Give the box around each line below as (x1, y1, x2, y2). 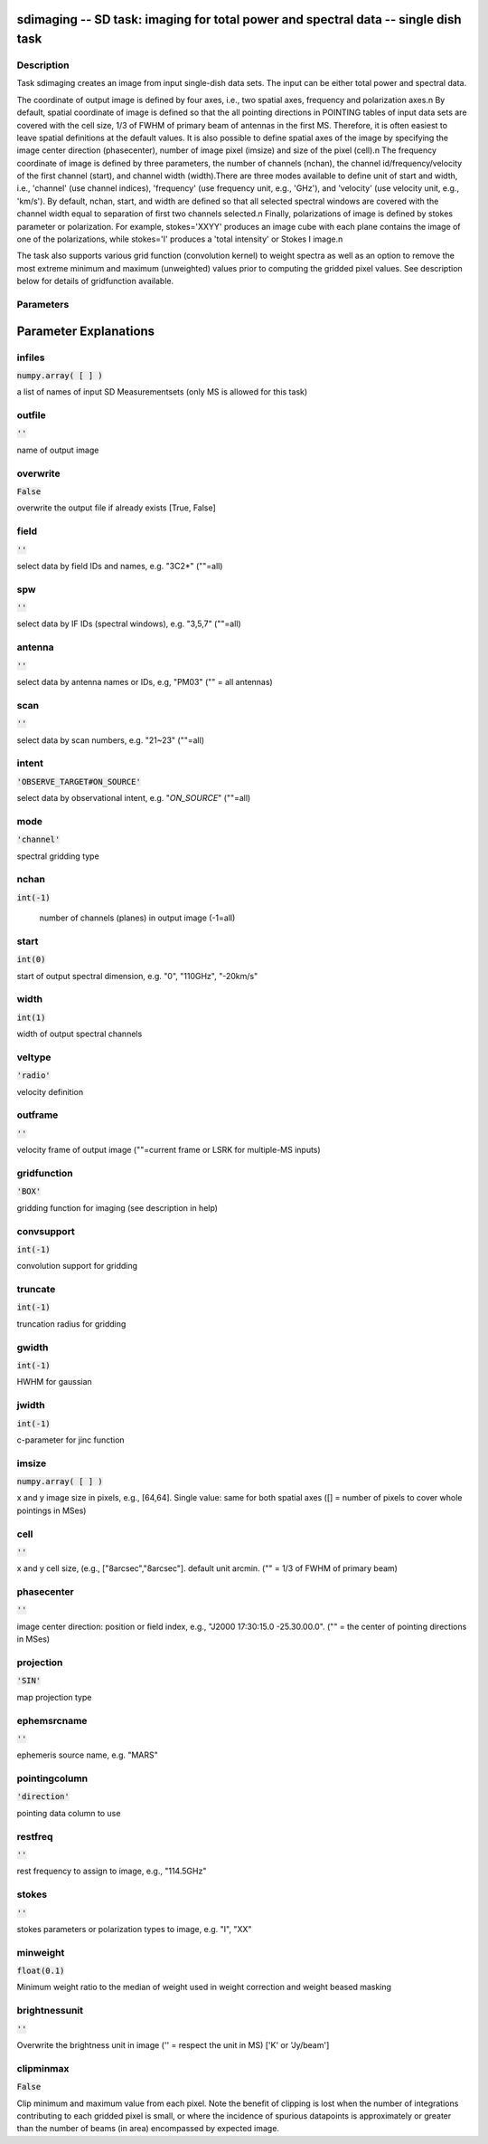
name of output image (16, 444, 99, 455)
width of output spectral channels (16, 1028, 143, 1040)
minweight (16, 1946, 65, 1958)
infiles (16, 351, 45, 364)
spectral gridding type (16, 851, 99, 862)
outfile (16, 409, 46, 422)
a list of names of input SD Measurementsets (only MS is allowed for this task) (16, 386, 308, 397)
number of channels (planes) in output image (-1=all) (39, 912, 236, 923)
